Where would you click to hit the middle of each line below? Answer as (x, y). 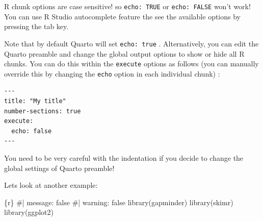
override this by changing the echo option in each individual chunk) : (112, 73)
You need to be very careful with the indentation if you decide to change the (124, 157)
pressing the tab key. (36, 26)
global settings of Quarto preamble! (59, 168)
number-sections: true (43, 111)
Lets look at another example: (51, 185)
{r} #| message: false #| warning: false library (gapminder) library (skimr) (119, 202)
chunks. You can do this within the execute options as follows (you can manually (131, 64)
